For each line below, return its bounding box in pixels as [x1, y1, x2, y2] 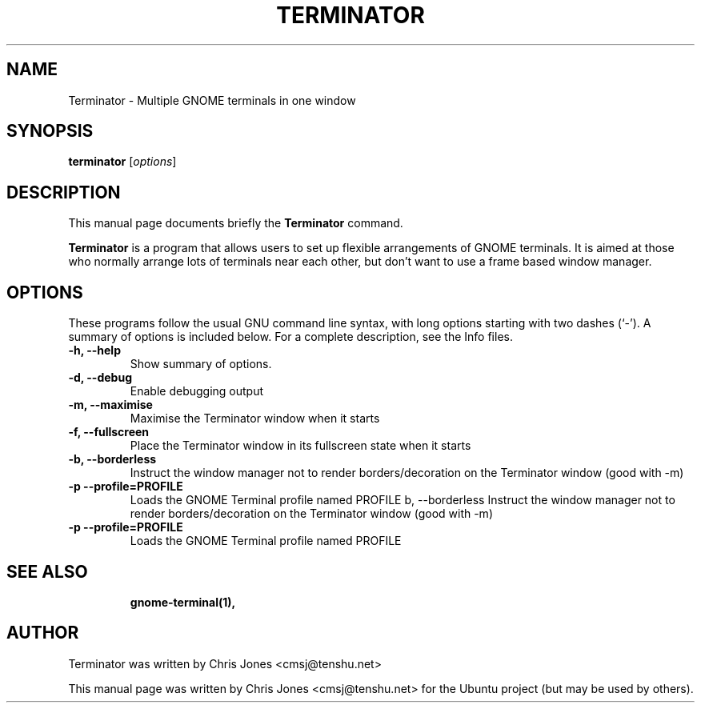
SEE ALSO [6, 561, 88, 582]
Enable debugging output [130, 384, 264, 399]
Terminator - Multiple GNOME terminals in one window [68, 93, 356, 107]
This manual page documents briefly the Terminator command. [68, 216, 403, 230]
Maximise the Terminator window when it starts [130, 411, 380, 426]
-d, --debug [68, 371, 132, 385]
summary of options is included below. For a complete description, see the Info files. [68, 330, 513, 344]
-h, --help [68, 343, 121, 358]
